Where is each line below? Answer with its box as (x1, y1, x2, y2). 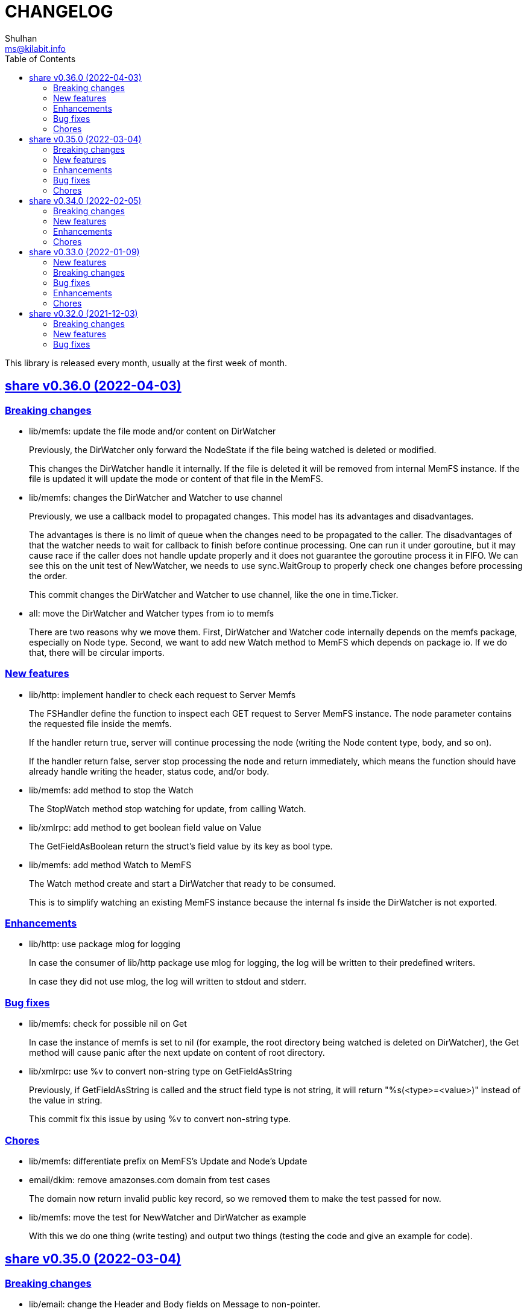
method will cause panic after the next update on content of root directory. (29, 1047, 325, 1058)
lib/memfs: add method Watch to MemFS (29, 859, 192, 870)
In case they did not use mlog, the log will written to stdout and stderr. (29, 976, 307, 987)
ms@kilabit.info (5, 43, 66, 54)
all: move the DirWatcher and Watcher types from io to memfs (29, 608, 274, 618)
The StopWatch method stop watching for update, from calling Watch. (29, 803, 306, 814)
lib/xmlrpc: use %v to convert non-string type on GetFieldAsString (29, 1066, 292, 1077)
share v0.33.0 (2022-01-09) (29, 246, 140, 257)
